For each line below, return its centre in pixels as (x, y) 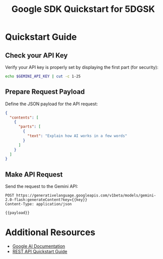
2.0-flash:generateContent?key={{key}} (46, 200)
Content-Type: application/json (38, 204)
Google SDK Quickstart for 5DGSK (83, 9)
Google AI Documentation (39, 246)
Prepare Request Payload (45, 92)
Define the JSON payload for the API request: (52, 104)
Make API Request (34, 174)
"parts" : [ (29, 127)
